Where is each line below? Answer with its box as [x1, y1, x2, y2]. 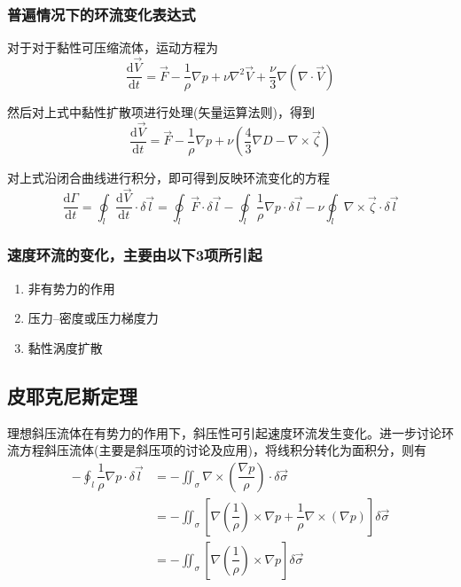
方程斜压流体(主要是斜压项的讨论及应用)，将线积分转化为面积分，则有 [19, 441, 426, 459]
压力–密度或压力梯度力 [27, 309, 159, 327]
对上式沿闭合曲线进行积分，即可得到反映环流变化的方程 [7, 168, 330, 187]
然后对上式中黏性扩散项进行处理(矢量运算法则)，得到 [7, 103, 315, 121]
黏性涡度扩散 [27, 338, 103, 356]
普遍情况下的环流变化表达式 [7, 3, 196, 25]
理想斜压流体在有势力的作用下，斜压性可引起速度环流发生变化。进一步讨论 [7, 423, 441, 442]
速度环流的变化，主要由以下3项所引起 [7, 244, 262, 266]
